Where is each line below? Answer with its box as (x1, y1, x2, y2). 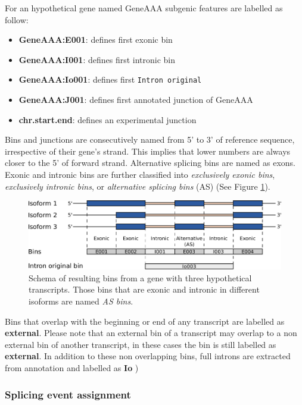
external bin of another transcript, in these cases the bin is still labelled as (5, 338, 276, 350)
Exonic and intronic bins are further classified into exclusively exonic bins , (5, 168, 275, 180)
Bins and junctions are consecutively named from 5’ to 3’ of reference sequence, (5, 133, 295, 146)
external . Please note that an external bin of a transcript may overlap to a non (5, 326, 297, 339)
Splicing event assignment (5, 387, 131, 401)
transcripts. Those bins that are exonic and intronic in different (29, 283, 260, 296)
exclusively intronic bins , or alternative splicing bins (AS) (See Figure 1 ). (5, 180, 270, 192)
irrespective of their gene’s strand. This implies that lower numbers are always (5, 145, 291, 157)
